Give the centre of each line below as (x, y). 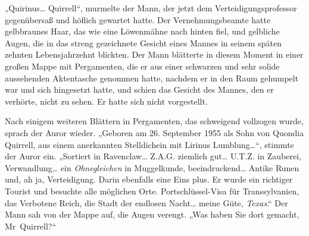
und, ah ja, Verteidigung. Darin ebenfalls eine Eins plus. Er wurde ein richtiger (149, 179)
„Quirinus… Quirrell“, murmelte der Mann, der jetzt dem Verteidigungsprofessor (151, 8)
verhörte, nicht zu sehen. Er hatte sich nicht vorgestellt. (106, 101)
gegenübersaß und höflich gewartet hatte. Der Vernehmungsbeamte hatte (138, 19)
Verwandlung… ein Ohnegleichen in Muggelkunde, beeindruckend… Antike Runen (152, 167)
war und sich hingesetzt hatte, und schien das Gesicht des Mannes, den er (139, 89)
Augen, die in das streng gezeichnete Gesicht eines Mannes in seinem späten (143, 43)
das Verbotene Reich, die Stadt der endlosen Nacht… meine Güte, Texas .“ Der (146, 202)
